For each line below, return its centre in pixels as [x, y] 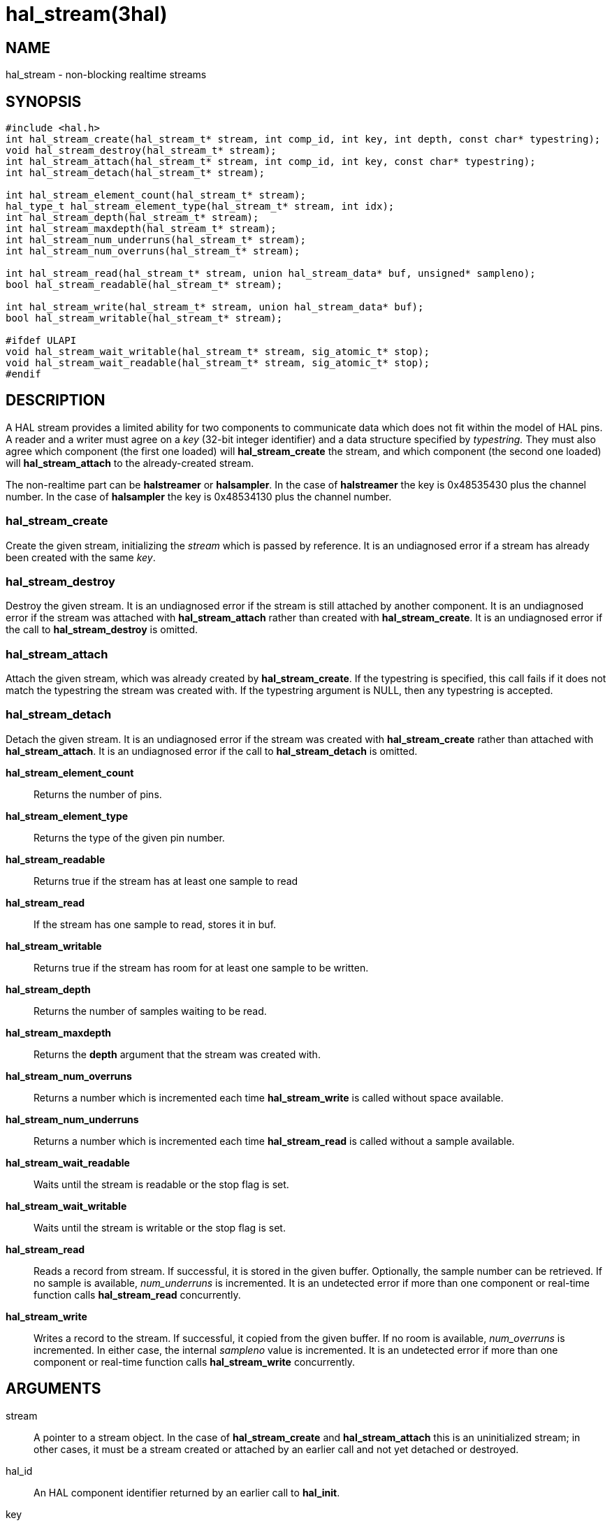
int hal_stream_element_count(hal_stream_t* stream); [156, 195]
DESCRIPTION [56, 400]
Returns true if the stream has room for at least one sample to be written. [201, 967]
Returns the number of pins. [98, 794]
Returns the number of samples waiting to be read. [150, 1011]
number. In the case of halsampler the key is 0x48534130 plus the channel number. [199, 496]
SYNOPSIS [44, 101]
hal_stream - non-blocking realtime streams [106, 75]
